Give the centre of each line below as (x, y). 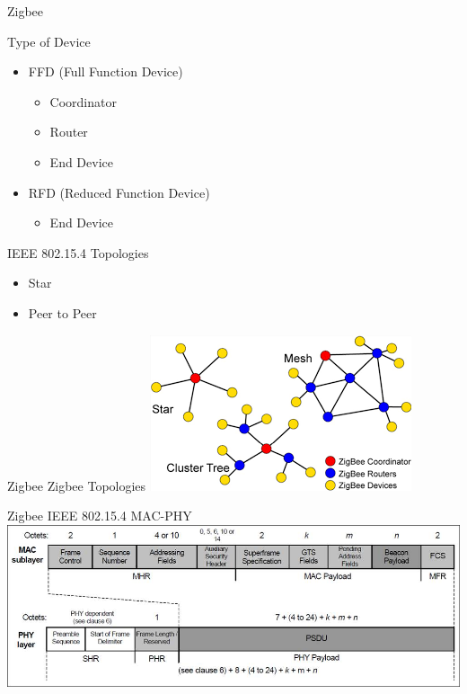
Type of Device (49, 41)
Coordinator (83, 101)
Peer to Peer (62, 312)
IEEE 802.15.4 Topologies (78, 252)
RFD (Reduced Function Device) (119, 192)
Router (69, 132)
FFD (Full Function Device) (106, 71)
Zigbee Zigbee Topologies (77, 485)
